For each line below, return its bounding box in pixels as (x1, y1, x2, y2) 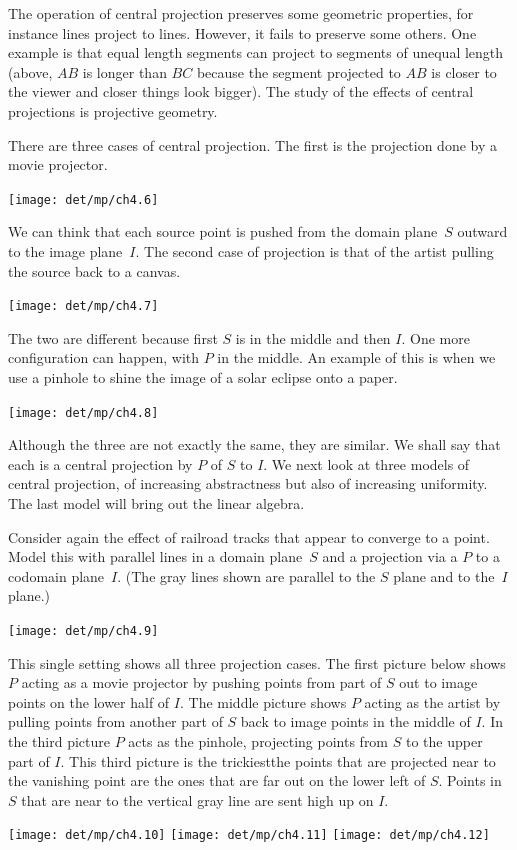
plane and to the (393, 565, 495, 586)
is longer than (82, 61, 167, 82)
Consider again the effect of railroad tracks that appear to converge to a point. (8, 526, 490, 547)
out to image (399, 672, 478, 693)
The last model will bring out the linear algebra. (8, 493, 305, 514)
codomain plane (8, 565, 105, 586)
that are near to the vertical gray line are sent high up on (21, 789, 374, 810)
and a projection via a (322, 546, 458, 567)
